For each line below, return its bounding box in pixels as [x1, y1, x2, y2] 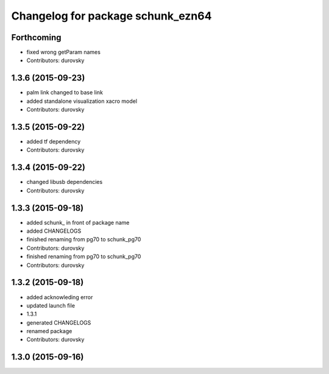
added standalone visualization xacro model [26, 97, 137, 105]
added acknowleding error [26, 293, 93, 301]
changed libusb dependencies [26, 178, 103, 186]
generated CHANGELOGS [26, 319, 91, 326]
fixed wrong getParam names [26, 49, 101, 56]
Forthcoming [11, 32, 62, 43]
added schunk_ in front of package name [26, 219, 130, 226]
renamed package [26, 328, 73, 335]
